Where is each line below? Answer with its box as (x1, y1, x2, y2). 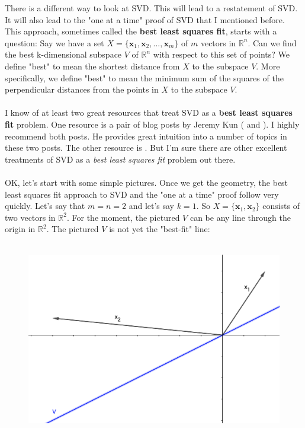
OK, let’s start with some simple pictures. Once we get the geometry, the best (5, 176, 288, 188)
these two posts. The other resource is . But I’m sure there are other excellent (5, 141, 287, 154)
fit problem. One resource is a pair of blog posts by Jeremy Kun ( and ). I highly (5, 118, 300, 130)
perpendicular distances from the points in (5, 83, 159, 96)
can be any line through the (190, 211, 291, 223)
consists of (262, 199, 300, 212)
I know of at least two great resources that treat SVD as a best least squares (5, 106, 293, 119)
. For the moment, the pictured (66, 211, 180, 223)
